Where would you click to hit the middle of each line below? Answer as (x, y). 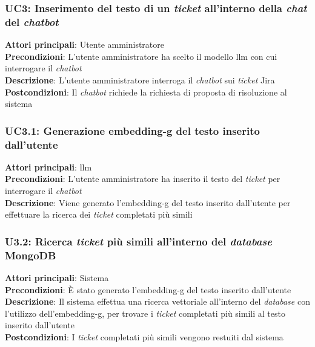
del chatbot (32, 21)
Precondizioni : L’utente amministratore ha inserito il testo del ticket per (143, 179)
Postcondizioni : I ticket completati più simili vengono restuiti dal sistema (144, 336)
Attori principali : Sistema (57, 277)
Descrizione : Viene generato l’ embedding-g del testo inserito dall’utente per (148, 202)
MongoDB (31, 255)
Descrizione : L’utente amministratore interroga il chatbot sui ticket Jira (140, 79)
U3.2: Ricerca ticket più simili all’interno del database (138, 241)
